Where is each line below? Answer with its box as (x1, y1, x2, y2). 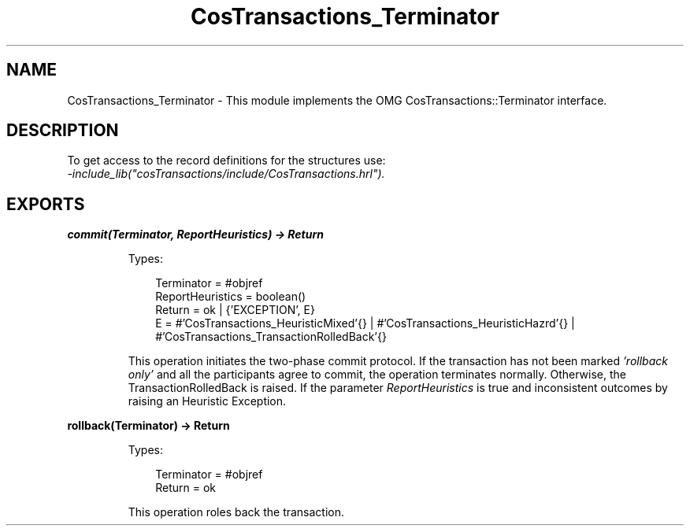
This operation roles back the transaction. (128, 505, 345, 519)
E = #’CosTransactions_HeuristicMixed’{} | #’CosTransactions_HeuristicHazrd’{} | (155, 316, 575, 331)
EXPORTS (6, 194, 85, 214)
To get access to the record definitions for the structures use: (67, 153, 386, 168)
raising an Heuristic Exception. (128, 394, 287, 408)
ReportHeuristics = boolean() (155, 290, 306, 304)
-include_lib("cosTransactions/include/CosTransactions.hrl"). (67, 167, 385, 181)
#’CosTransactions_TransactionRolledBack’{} (155, 330, 387, 344)
